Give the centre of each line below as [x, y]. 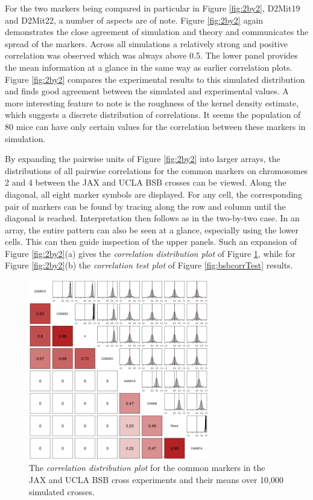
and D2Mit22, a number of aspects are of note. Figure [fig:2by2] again [134, 20]
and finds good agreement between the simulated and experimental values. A [147, 91]
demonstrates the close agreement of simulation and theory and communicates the [157, 32]
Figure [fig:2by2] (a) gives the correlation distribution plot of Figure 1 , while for [150, 253]
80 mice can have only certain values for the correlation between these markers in [155, 126]
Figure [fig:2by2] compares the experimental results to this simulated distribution [155, 79]
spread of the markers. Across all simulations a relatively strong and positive [147, 43]
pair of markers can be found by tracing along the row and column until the [145, 206]
